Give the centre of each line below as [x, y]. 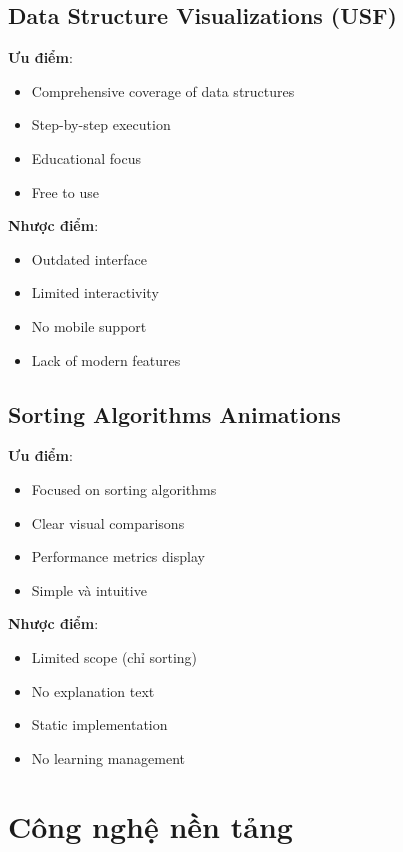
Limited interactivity [95, 292]
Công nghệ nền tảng [150, 826]
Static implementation [99, 724]
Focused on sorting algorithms [124, 488]
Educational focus [86, 157]
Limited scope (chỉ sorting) [114, 656]
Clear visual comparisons [108, 522]
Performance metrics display [118, 556]
